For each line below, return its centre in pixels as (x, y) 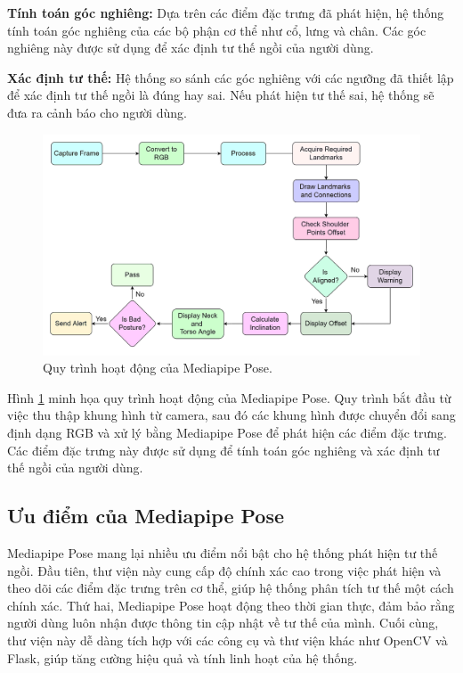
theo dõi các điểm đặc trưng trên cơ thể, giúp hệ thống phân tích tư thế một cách (231, 588)
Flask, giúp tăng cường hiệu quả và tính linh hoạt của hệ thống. (183, 657)
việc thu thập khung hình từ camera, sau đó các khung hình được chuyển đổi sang (231, 415)
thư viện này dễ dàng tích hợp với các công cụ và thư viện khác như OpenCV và (227, 640)
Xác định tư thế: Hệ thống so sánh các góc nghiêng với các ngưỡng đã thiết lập (231, 77)
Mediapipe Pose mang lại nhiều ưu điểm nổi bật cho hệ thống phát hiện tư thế (223, 552)
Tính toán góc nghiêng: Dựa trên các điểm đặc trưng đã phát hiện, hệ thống (226, 12)
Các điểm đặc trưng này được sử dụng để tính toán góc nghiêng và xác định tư (223, 450)
